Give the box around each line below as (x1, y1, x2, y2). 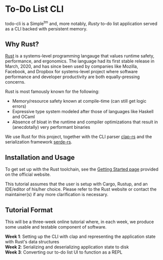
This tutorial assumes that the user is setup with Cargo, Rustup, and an (5, 181, 148, 187)
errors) (12, 103, 26, 109)
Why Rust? (5, 40, 39, 48)
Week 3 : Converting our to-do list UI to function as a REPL (5, 249, 122, 255)
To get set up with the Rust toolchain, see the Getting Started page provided (5, 166, 159, 173)
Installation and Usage (5, 153, 75, 162)
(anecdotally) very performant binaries (12, 124, 91, 130)
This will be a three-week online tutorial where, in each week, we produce (5, 219, 154, 225)
